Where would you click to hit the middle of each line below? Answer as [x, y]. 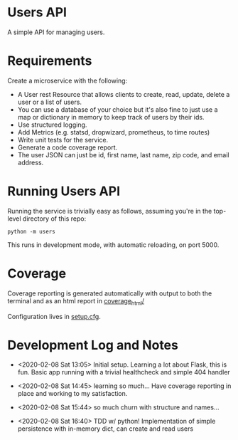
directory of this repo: [54, 219]
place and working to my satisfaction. [72, 394]
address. [31, 162]
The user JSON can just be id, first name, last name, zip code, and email [123, 154]
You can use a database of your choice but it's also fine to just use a [118, 109]
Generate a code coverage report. [67, 147]
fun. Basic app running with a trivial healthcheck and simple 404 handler [124, 372]
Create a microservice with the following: [67, 80]
